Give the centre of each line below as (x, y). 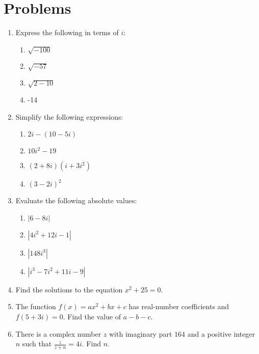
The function (36, 306)
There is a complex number (58, 333)
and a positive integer (221, 333)
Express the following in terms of (67, 32)
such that (37, 344)
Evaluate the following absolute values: (76, 200)
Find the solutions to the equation (69, 289)
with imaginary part (141, 333)
